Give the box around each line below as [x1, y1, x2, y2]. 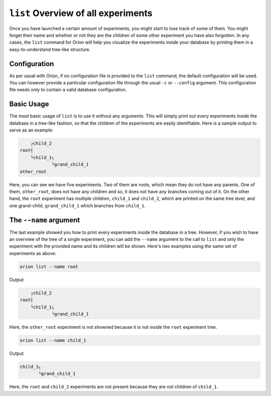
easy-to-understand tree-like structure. [9, 46, 91, 52]
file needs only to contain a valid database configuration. [9, 87, 127, 93]
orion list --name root [20, 263, 79, 270]
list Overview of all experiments [9, 8, 153, 19]
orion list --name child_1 [20, 337, 86, 343]
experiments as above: [9, 250, 57, 256]
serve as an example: [9, 127, 54, 133]
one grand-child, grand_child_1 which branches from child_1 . [9, 202, 146, 208]
